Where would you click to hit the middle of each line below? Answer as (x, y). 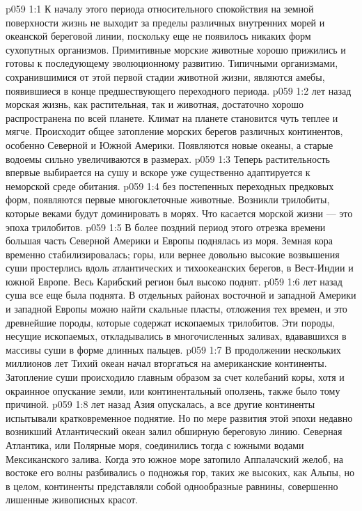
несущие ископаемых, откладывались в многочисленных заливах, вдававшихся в (176, 336)
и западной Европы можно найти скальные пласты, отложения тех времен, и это (176, 309)
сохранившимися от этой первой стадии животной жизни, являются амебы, (165, 76)
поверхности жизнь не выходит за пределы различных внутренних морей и (165, 22)
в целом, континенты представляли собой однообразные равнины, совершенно (172, 486)
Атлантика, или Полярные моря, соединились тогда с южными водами (155, 445)
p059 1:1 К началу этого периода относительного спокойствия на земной (160, 8)
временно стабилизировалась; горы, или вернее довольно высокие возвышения (173, 254)
